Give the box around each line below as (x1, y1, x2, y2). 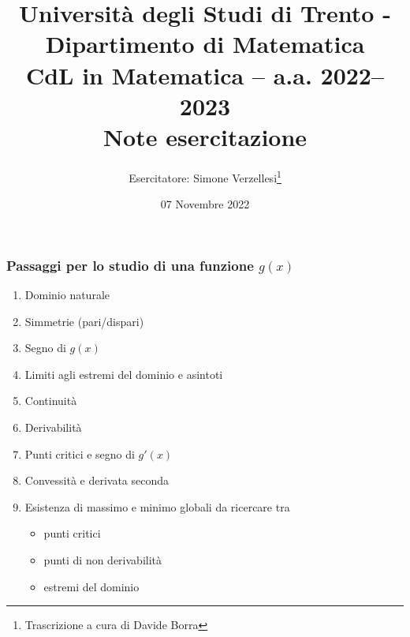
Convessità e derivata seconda (24, 472, 170, 489)
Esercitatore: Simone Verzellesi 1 (129, 167, 281, 185)
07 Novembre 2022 (160, 196, 250, 212)
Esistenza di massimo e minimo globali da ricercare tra (24, 498, 290, 515)
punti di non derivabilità (43, 551, 162, 568)
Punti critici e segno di (24, 445, 135, 462)
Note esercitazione (102, 120, 307, 152)
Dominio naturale (24, 287, 110, 303)
